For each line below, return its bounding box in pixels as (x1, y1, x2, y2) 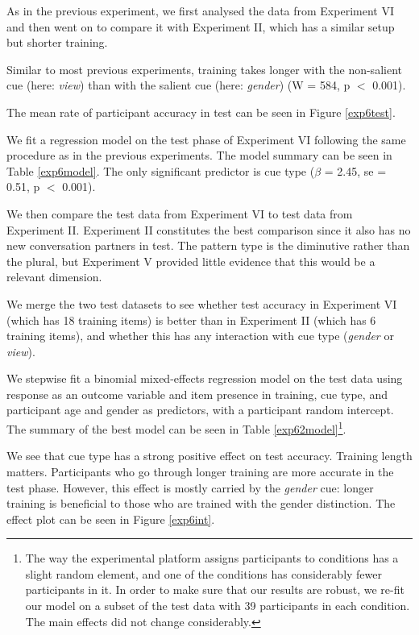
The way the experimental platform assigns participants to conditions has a (25, 550, 399, 567)
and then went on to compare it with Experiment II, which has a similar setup (6, 18, 395, 35)
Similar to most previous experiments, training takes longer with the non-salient (6, 60, 402, 77)
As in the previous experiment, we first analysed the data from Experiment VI (6, 2, 394, 19)
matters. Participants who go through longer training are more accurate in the (6, 463, 394, 479)
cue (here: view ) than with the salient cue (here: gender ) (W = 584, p (6, 77, 351, 93)
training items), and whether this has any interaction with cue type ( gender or (6, 327, 394, 344)
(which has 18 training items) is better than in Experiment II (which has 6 (6, 311, 376, 328)
